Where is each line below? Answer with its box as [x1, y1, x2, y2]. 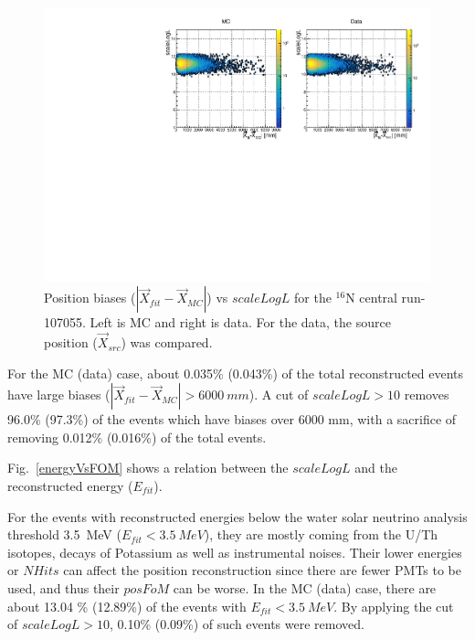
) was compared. [121, 333, 213, 352]
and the [354, 458, 397, 477]
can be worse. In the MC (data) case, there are [173, 579, 437, 597]
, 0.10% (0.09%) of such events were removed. [109, 614, 364, 634]
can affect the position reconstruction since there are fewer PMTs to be [63, 560, 462, 580]
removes [404, 385, 449, 404]
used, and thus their [7, 579, 120, 597]
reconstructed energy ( [7, 476, 133, 496]
